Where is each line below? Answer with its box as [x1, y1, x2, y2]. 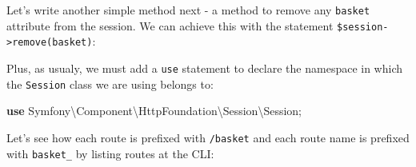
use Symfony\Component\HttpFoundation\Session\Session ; [6, 102, 302, 119]
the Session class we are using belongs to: [6, 75, 214, 92]
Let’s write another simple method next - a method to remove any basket [6, 2, 370, 18]
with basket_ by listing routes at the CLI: [6, 145, 214, 161]
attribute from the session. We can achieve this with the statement [6, 17, 334, 34]
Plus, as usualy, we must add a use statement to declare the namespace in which [6, 59, 403, 76]
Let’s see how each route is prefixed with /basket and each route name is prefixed [6, 129, 410, 145]
